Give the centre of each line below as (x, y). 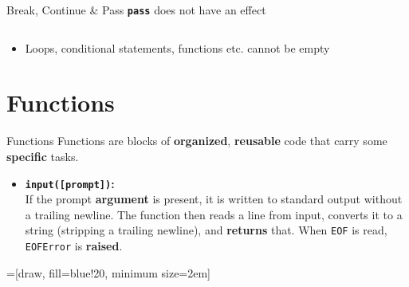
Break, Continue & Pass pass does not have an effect (136, 10)
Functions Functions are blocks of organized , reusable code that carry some (197, 141)
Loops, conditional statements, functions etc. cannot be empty (177, 47)
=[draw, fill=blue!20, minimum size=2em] (109, 272)
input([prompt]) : (70, 183)
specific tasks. (43, 156)
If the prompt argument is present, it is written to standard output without (214, 199)
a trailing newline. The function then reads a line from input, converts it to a (214, 214)
